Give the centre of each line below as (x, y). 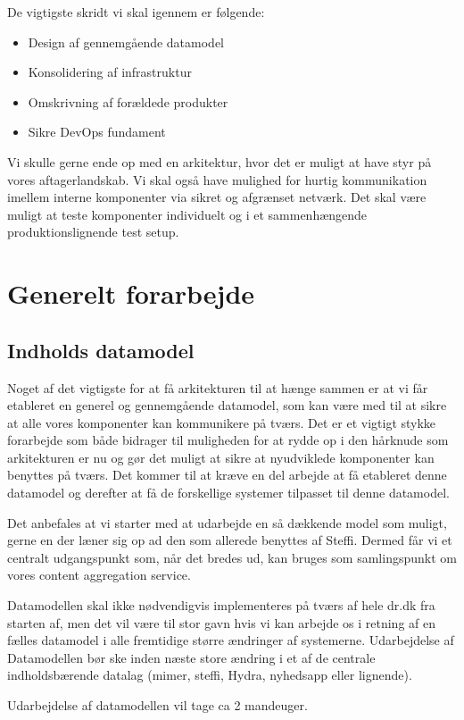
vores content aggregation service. (99, 575)
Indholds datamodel (101, 350)
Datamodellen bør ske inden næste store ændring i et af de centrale (191, 657)
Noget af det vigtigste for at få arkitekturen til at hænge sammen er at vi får (218, 387)
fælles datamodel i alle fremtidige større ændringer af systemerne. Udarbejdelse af (231, 640)
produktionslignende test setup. (93, 232)
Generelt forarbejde (131, 293)
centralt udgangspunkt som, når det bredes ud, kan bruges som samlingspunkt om (232, 557)
